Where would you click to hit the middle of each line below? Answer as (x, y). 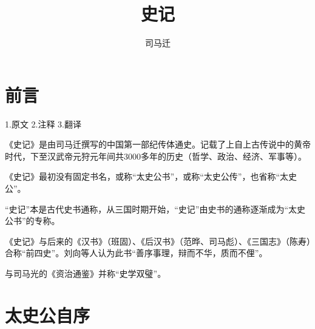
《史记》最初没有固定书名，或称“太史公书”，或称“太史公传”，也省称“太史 (151, 176)
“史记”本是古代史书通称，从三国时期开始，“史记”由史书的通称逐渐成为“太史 (155, 209)
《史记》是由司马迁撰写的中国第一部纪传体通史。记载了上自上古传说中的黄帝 (158, 144)
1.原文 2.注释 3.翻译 (43, 124)
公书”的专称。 (32, 221)
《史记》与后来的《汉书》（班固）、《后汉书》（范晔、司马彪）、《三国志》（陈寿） (158, 241)
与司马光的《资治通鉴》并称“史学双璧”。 (86, 273)
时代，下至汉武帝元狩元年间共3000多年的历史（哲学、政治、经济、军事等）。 (156, 156)
